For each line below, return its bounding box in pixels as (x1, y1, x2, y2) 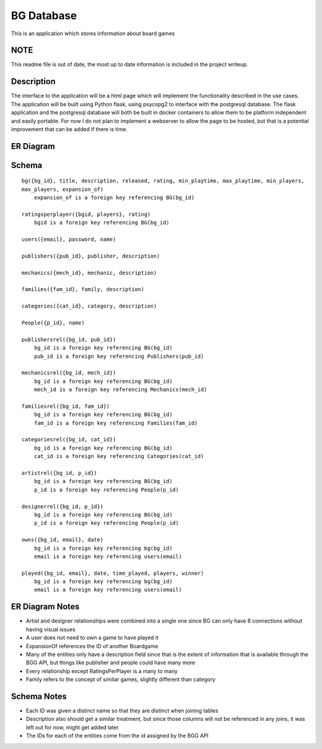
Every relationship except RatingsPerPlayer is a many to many (26, 667, 178, 674)
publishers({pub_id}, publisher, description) (21, 252, 160, 259)
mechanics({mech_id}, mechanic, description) (21, 269, 157, 276)
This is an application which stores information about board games (11, 30, 175, 37)
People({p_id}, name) (21, 319, 85, 326)
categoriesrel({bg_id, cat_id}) (21, 436, 116, 443)
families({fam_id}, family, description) (21, 286, 144, 293)
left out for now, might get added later (26, 723, 119, 731)
